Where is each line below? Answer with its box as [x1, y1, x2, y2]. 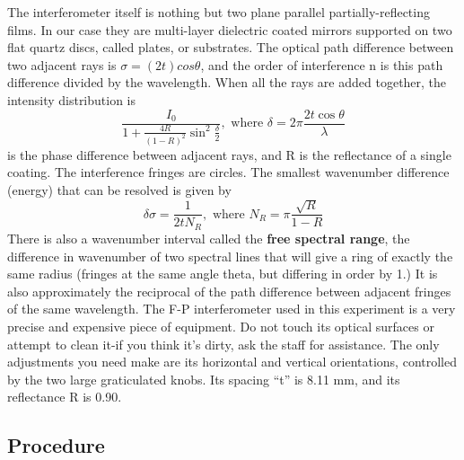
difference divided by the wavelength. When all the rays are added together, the [7, 73, 447, 92]
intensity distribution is [7, 90, 136, 109]
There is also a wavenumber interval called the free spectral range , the [7, 228, 410, 247]
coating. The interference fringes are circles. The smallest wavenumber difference [7, 163, 450, 181]
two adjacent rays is [7, 55, 117, 74]
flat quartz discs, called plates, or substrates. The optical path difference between [7, 38, 454, 57]
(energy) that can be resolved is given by [7, 181, 232, 199]
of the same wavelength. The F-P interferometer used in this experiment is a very [7, 299, 456, 318]
